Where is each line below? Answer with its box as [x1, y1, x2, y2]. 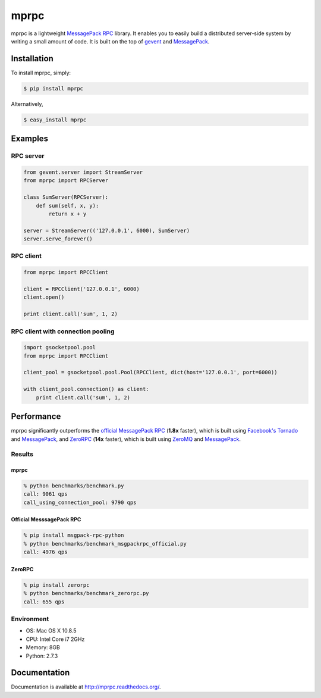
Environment [11, 615, 49, 623]
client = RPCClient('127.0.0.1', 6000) [23, 286, 140, 292]
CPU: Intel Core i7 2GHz [26, 636, 85, 643]
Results [11, 450, 34, 458]
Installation [11, 54, 53, 64]
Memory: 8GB [26, 644, 61, 651]
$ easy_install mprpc [23, 116, 87, 123]
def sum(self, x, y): [36, 202, 99, 209]
